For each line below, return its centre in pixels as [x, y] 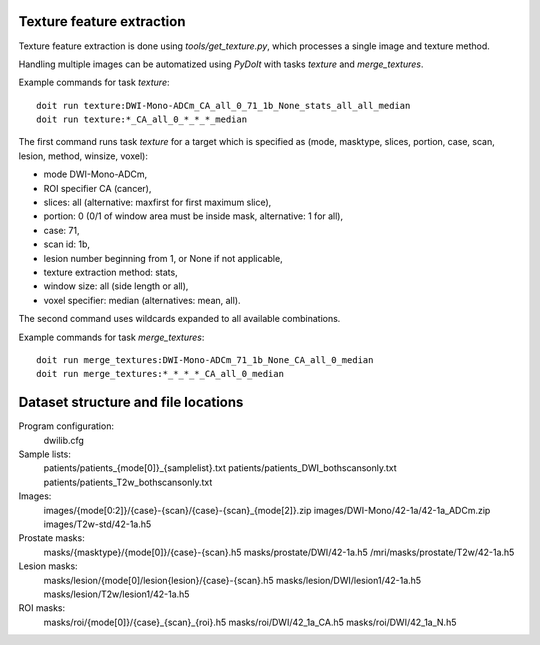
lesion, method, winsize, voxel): [83, 156]
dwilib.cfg [64, 440]
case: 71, [61, 230]
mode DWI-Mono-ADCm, [95, 174]
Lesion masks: [48, 566]
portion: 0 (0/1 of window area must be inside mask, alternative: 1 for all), [193, 216]
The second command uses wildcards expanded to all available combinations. [179, 319]
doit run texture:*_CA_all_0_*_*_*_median [142, 119]
